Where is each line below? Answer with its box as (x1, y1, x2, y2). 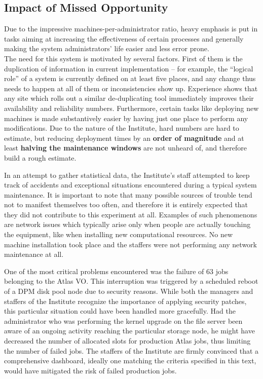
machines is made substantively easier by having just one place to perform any (4, 112, 248, 123)
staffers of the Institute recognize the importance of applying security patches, (4, 295, 247, 306)
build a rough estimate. (4, 152, 77, 163)
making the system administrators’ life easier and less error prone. (4, 43, 209, 54)
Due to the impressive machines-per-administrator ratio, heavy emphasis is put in (4, 23, 258, 34)
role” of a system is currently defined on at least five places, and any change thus (4, 73, 256, 84)
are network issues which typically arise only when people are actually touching (4, 219, 251, 230)
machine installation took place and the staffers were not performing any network (4, 239, 257, 249)
